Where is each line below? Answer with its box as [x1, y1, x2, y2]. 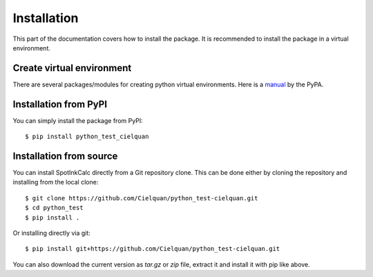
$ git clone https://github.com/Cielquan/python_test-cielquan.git [25, 194, 258, 202]
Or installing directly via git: [12, 229, 91, 237]
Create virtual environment [12, 62, 132, 74]
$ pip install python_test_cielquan [25, 133, 149, 141]
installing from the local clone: [12, 178, 99, 187]
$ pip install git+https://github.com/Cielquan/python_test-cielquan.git [25, 245, 280, 253]
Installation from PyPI [12, 98, 107, 110]
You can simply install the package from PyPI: [12, 116, 143, 124]
